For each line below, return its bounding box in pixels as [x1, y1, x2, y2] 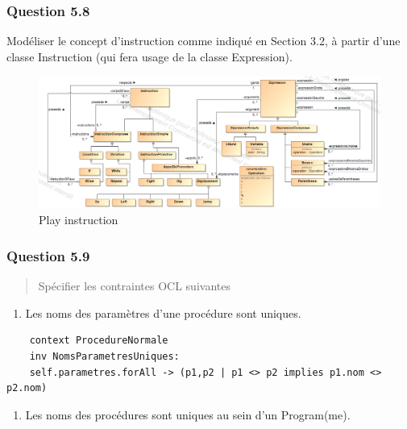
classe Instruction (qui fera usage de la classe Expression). [6, 48, 293, 65]
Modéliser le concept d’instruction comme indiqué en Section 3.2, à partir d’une [6, 32, 401, 49]
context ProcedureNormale [29, 335, 168, 347]
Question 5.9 [6, 245, 90, 265]
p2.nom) [6, 382, 48, 394]
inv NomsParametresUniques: [29, 350, 180, 362]
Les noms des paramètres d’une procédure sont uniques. [25, 304, 301, 321]
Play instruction [39, 211, 118, 228]
